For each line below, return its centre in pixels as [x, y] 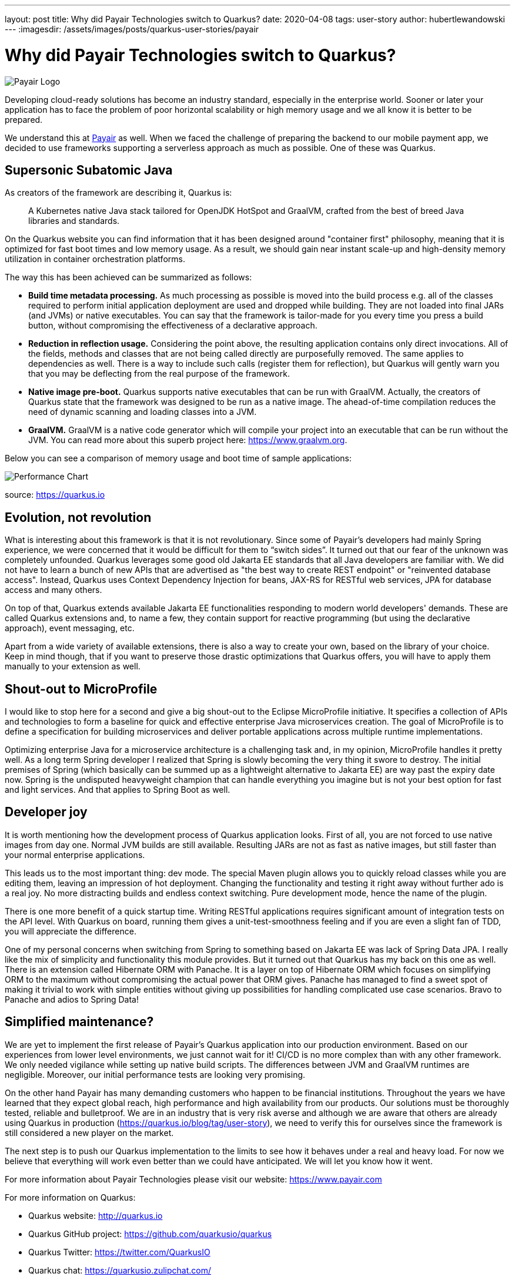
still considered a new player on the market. [89, 1132]
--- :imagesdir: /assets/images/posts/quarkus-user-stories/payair [132, 29]
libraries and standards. [74, 221]
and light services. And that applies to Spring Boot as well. [118, 790]
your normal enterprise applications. [75, 855]
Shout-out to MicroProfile [81, 689]
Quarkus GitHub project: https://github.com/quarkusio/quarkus [150, 1234]
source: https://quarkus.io [55, 495]
